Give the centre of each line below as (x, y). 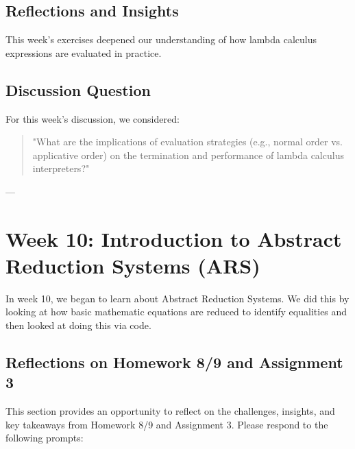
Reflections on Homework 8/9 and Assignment (174, 362)
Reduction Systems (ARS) (133, 265)
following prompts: (45, 438)
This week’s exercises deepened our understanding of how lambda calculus (161, 39)
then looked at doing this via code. (78, 325)
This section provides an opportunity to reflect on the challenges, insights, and (170, 411)
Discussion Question (78, 89)
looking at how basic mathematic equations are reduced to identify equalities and (176, 312)
